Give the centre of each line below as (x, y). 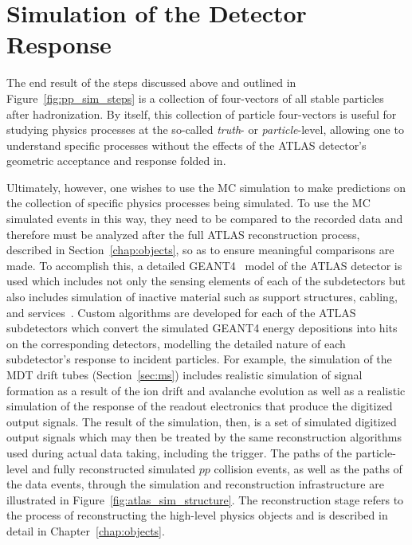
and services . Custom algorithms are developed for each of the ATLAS (181, 312)
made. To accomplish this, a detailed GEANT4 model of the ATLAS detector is (204, 265)
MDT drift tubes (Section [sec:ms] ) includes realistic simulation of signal (184, 374)
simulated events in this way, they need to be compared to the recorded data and (205, 219)
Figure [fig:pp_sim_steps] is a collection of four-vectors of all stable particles (195, 98)
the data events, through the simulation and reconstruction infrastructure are (195, 484)
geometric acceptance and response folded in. (116, 161)
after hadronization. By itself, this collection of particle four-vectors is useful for (202, 114)
